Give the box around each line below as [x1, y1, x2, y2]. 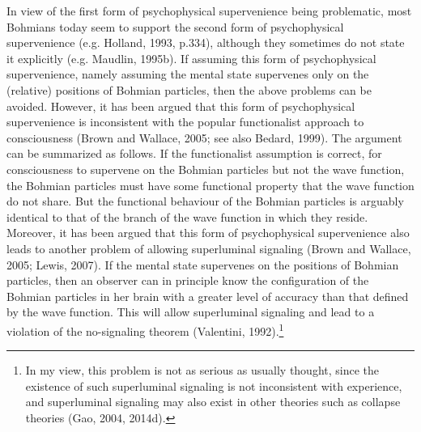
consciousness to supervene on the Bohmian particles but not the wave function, [6, 160, 405, 177]
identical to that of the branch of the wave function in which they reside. [6, 208, 368, 225]
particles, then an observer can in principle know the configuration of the [6, 272, 369, 289]
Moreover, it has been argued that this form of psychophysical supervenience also [6, 224, 410, 241]
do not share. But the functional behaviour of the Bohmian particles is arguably [6, 193, 404, 210]
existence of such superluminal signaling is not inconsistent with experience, [25, 377, 402, 394]
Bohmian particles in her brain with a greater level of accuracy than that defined [6, 287, 409, 304]
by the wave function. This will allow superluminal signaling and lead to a [6, 303, 375, 320]
